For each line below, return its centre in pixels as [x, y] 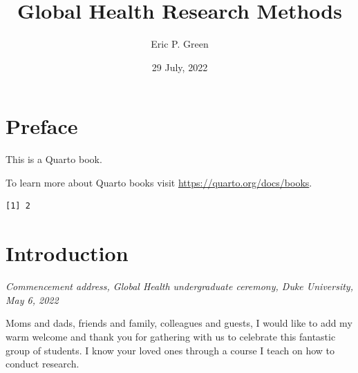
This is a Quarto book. [54, 159]
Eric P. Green [180, 44]
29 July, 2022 [180, 67]
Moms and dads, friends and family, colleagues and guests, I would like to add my [179, 323]
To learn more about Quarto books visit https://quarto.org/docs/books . [159, 182]
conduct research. [43, 364]
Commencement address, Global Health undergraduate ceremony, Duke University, [179, 286]
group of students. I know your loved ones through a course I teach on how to [170, 350]
